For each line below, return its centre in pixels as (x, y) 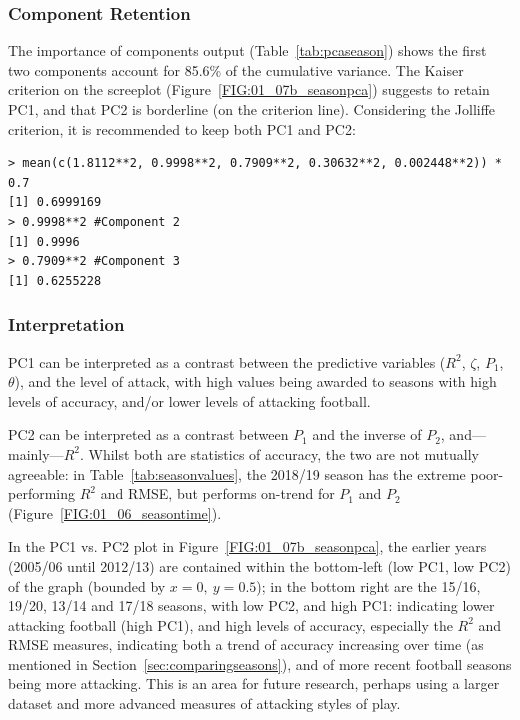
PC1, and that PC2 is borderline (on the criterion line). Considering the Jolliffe (252, 109)
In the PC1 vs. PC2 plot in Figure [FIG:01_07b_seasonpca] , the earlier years (247, 546)
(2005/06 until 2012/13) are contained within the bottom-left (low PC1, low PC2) (259, 565)
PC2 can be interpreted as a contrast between (148, 434)
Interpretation (66, 324)
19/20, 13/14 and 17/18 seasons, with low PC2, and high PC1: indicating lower (251, 605)
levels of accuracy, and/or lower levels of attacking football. (189, 400)
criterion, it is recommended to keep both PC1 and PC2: (182, 128)
